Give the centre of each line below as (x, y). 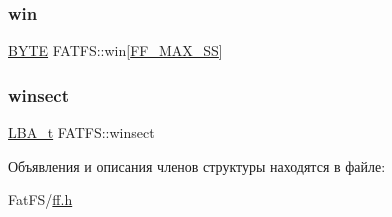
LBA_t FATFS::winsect (81, 132)
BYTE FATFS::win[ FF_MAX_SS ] (115, 50)
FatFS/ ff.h (40, 199)
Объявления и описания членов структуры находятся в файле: (197, 165)
